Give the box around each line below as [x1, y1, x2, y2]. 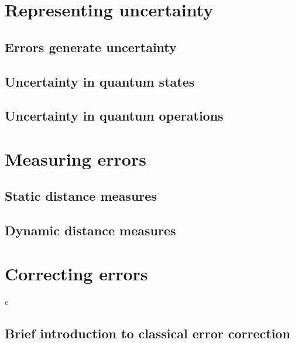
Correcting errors [5, 261, 148, 285]
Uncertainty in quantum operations [5, 107, 224, 125]
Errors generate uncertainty [5, 37, 177, 56]
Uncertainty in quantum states [5, 72, 195, 90]
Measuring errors [5, 146, 146, 170]
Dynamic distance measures [5, 221, 176, 239]
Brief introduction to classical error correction [5, 324, 290, 342]
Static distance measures [5, 187, 157, 205]
